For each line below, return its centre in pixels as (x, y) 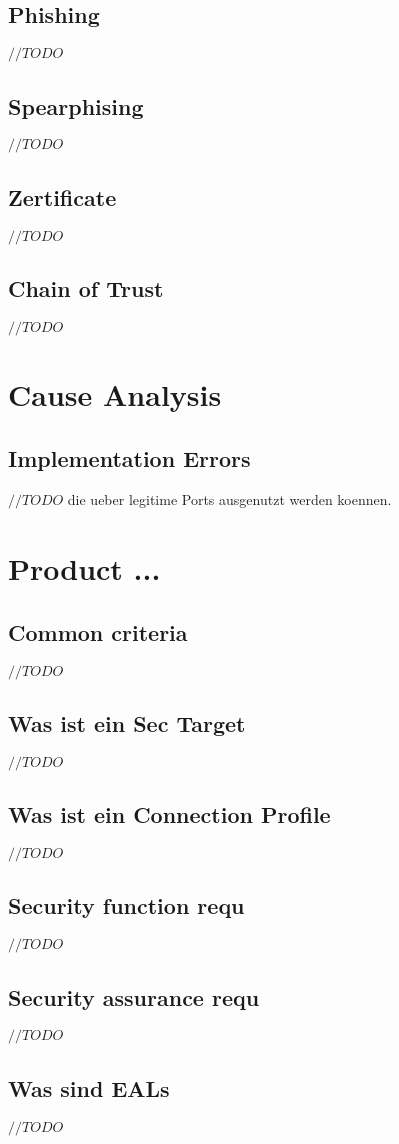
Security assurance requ (134, 996)
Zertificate (62, 196)
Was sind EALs (89, 1087)
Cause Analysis (115, 394)
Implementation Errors (129, 457)
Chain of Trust (86, 288)
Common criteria (98, 631)
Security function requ (126, 905)
